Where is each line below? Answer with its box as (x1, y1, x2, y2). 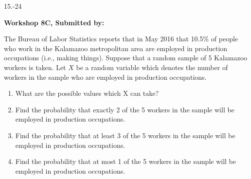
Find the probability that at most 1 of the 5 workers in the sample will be (15, 156, 236, 166)
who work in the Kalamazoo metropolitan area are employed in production (4, 43, 228, 53)
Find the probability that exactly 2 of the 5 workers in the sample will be (15, 104, 234, 114)
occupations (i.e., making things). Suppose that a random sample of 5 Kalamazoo (4, 53, 248, 63)
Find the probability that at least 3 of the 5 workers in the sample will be (15, 130, 235, 140)
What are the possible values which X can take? (15, 88, 159, 98)
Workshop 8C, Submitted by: (4, 17, 105, 27)
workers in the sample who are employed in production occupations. (4, 72, 207, 82)
